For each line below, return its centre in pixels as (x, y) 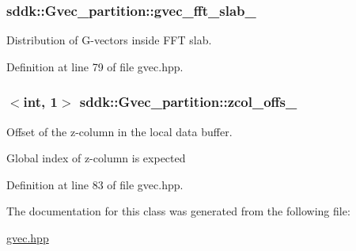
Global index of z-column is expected (96, 158)
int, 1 (40, 102)
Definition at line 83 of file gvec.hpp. (95, 184)
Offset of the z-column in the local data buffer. (119, 131)
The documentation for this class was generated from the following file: (178, 211)
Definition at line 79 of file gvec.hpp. (95, 66)
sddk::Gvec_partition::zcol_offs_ (188, 102)
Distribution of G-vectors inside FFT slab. (109, 40)
